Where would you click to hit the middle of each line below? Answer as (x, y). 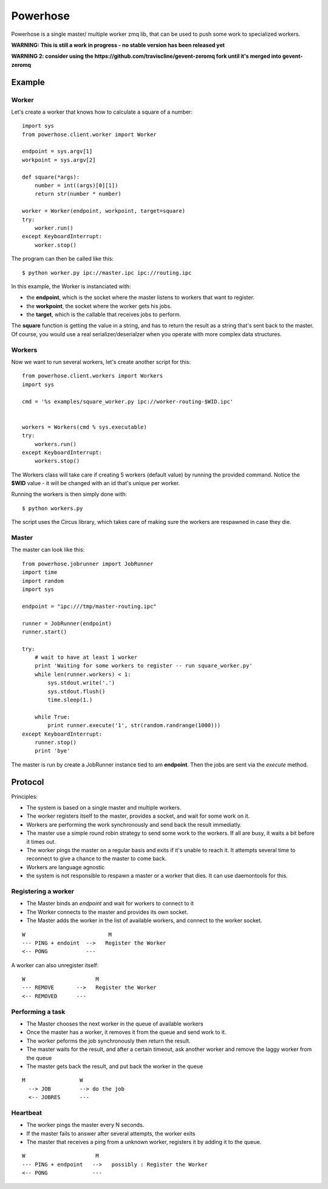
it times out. (41, 841)
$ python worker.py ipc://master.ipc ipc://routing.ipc (107, 273)
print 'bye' (52, 751)
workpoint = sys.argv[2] (59, 160)
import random (43, 581)
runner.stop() (56, 742)
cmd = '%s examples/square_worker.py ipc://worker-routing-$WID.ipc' (128, 402)
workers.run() (56, 444)
